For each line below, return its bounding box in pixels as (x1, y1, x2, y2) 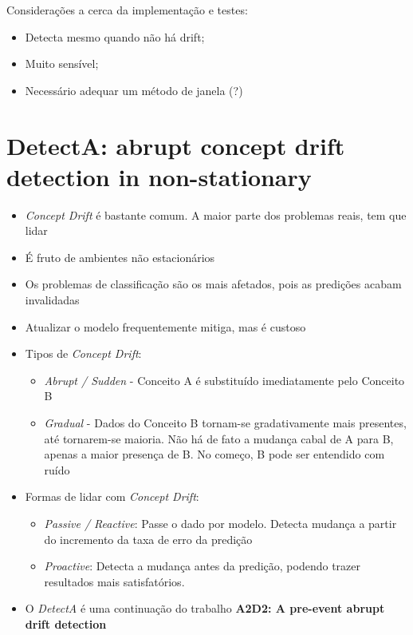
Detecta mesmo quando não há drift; (25, 28, 205, 45)
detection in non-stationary (6, 160, 312, 192)
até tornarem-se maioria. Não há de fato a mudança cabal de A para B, (44, 430, 394, 446)
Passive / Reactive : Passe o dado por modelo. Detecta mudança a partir (44, 515, 397, 531)
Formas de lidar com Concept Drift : (25, 488, 199, 505)
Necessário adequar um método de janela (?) (25, 81, 243, 98)
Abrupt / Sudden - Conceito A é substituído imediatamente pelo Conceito (44, 371, 405, 388)
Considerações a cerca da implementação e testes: (6, 2, 248, 18)
